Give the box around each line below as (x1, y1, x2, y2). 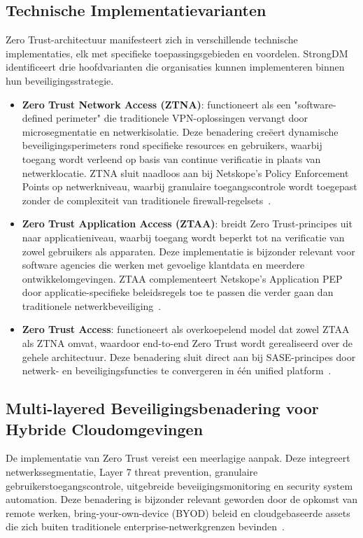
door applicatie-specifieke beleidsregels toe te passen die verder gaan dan (22, 285, 334, 299)
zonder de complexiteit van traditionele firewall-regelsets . (22, 192, 271, 207)
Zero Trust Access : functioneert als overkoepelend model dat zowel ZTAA (22, 322, 350, 337)
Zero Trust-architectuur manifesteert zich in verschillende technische (6, 32, 298, 47)
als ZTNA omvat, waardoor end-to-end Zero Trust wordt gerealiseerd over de (22, 336, 353, 351)
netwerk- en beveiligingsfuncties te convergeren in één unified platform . (22, 363, 332, 378)
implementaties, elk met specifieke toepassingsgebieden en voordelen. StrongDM (6, 45, 348, 60)
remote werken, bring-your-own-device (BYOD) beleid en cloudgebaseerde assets (6, 505, 350, 520)
